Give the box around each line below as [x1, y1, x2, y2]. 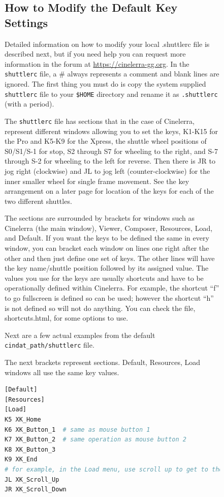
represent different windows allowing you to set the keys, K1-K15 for [5, 125, 218, 136]
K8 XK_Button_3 [5, 446, 56, 453]
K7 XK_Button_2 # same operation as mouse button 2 [5, 436, 186, 443]
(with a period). [5, 98, 54, 109]
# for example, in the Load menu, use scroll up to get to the [5, 466, 223, 473]
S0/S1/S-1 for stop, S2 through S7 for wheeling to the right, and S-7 [5, 145, 218, 156]
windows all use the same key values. [5, 367, 119, 377]
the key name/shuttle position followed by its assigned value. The [5, 263, 209, 273]
